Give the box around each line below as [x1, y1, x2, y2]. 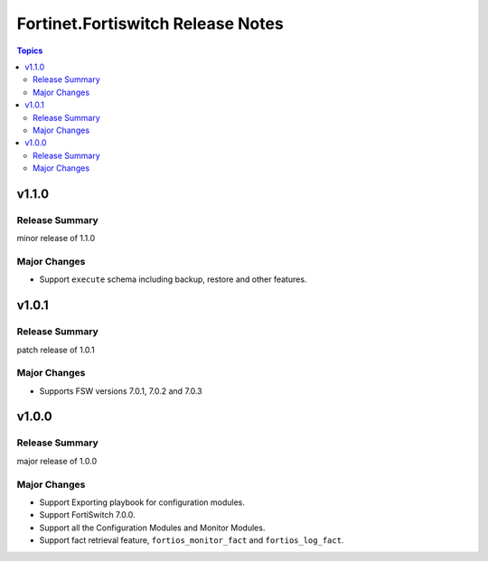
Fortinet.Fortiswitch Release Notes [16, 14, 284, 33]
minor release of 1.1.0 [16, 233, 96, 244]
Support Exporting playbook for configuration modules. [39, 497, 246, 508]
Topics [16, 45, 43, 56]
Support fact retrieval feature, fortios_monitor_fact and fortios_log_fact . [39, 535, 344, 546]
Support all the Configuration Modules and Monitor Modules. [39, 522, 266, 533]
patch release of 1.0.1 [16, 344, 95, 355]
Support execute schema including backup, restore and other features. [39, 274, 307, 285]
